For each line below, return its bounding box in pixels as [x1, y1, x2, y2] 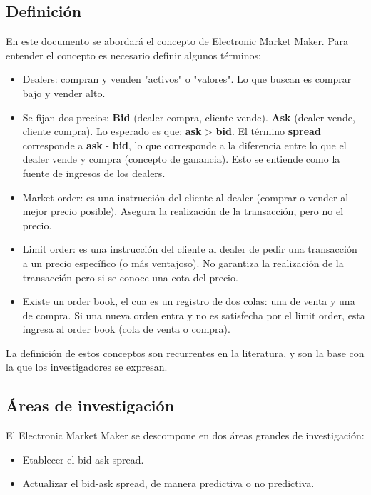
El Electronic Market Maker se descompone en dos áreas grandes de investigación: [6, 428, 365, 443]
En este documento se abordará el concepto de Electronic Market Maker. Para [6, 34, 349, 49]
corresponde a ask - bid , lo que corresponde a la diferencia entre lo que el [22, 137, 347, 152]
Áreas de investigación [6, 394, 175, 416]
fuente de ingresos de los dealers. [22, 165, 166, 180]
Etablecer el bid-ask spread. [22, 451, 144, 466]
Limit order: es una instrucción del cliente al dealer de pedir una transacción [22, 241, 357, 256]
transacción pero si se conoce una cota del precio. [22, 269, 238, 284]
